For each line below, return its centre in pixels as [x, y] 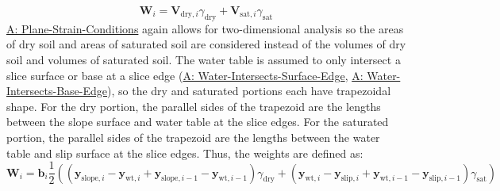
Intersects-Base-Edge [57, 91]
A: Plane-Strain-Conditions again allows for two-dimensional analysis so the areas [205, 28]
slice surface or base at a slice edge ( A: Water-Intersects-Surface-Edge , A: [185, 75]
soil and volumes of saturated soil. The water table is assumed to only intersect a [204, 59]
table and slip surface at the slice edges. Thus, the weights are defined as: [185, 153]
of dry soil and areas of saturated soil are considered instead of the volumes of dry [206, 44]
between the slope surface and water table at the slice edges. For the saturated [198, 122]
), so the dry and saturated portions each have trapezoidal [249, 91]
